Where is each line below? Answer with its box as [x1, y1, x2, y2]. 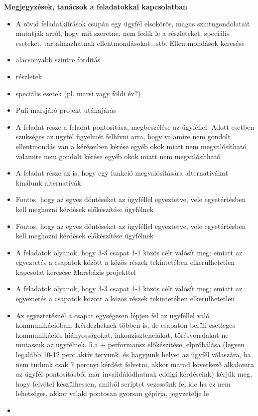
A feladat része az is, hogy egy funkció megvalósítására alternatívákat [15, 168, 228, 178]
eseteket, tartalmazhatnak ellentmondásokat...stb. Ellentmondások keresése [15, 37, 245, 48]
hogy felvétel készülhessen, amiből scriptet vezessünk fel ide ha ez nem [15, 378, 231, 389]
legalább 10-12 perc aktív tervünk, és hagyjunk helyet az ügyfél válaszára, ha [15, 349, 251, 360]
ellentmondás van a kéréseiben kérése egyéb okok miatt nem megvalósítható [15, 141, 247, 151]
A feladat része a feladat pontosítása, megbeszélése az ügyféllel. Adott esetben [15, 121, 255, 132]
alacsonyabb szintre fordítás [15, 54, 101, 65]
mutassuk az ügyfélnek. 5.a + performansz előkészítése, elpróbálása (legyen [15, 339, 245, 350]
